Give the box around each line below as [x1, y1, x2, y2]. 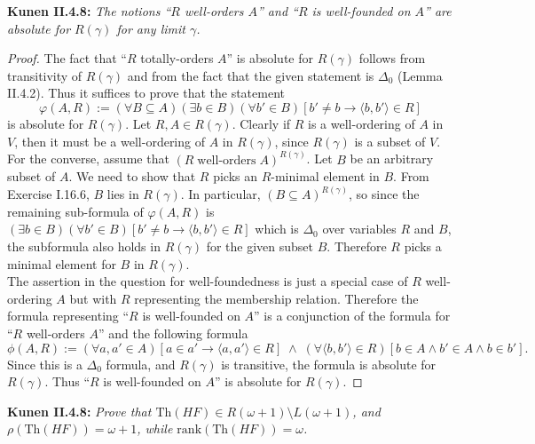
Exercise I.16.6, [7, 185, 90, 203]
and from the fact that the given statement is [127, 66, 374, 84]
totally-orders [140, 49, 214, 67]
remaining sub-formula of [7, 202, 144, 220]
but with [69, 289, 117, 307]
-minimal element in [271, 167, 380, 186]
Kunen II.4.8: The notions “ [7, 2, 171, 20]
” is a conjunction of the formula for [254, 306, 451, 325]
